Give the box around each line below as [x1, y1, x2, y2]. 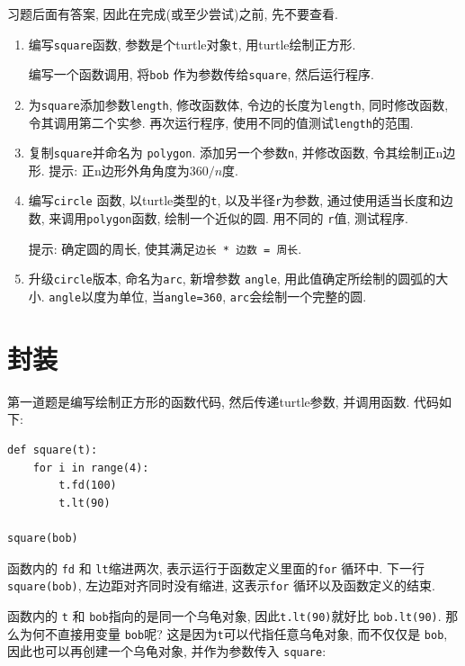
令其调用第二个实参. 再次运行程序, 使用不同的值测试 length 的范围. [28, 112, 414, 131]
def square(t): [7, 444, 98, 457]
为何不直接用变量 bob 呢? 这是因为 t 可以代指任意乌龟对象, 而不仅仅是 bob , [19, 624, 448, 643]
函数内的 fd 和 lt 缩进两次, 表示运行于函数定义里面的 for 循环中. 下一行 [7, 558, 425, 577]
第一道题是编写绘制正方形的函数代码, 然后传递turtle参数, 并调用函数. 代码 [7, 391, 439, 410]
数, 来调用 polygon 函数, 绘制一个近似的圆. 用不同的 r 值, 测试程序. [28, 209, 408, 228]
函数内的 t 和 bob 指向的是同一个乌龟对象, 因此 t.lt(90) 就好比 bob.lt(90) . [7, 606, 442, 625]
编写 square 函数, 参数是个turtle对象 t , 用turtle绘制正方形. [28, 34, 356, 53]
